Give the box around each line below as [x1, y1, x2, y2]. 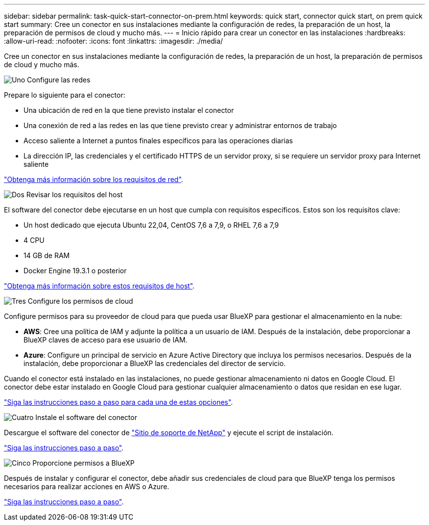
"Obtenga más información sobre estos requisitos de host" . [4, 282, 195, 290]
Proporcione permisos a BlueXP [32, 459, 135, 467]
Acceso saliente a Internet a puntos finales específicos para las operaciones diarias [24, 136, 293, 145]
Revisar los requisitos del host [26, 190, 123, 199]
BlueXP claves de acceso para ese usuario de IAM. [24, 336, 188, 344]
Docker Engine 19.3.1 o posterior [24, 266, 127, 275]
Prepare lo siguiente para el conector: [4, 91, 125, 99]
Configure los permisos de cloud [27, 297, 133, 305]
